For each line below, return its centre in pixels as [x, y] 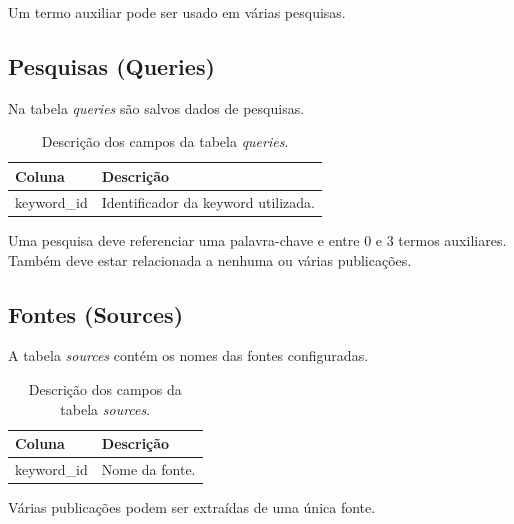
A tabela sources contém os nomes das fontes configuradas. [188, 355]
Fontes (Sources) [96, 313]
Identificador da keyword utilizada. [208, 201]
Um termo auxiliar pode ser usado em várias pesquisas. [177, 12]
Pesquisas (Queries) [111, 65]
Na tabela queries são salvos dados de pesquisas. [156, 107]
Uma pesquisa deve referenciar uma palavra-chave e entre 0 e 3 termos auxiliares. [257, 239]
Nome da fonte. [148, 468]
